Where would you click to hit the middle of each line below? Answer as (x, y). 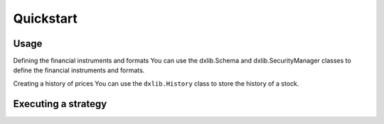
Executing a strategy (60, 104)
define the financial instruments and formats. (79, 70)
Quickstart (46, 18)
